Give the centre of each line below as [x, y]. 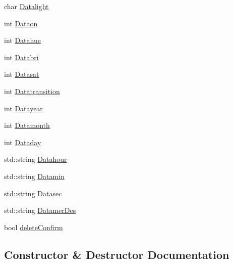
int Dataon [21, 23]
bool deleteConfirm [34, 227]
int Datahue [22, 40]
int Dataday [23, 142]
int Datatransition [32, 91]
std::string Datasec [33, 193]
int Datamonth [27, 125]
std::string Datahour [36, 159]
